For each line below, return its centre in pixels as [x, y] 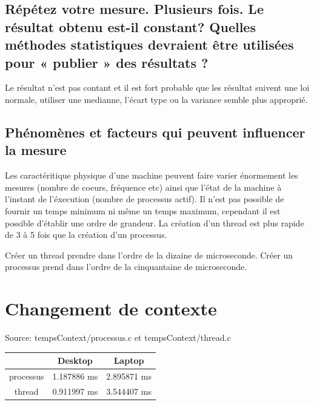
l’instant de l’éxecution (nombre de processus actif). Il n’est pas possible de [145, 199]
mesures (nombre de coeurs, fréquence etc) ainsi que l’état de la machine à [143, 187]
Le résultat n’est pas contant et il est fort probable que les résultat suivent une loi [157, 87]
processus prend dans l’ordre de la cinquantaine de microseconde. [126, 267]
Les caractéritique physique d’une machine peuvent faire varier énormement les [152, 175]
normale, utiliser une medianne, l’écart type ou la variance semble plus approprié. [156, 99]
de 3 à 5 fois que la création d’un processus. [86, 235]
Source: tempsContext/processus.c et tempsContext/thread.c [118, 337]
